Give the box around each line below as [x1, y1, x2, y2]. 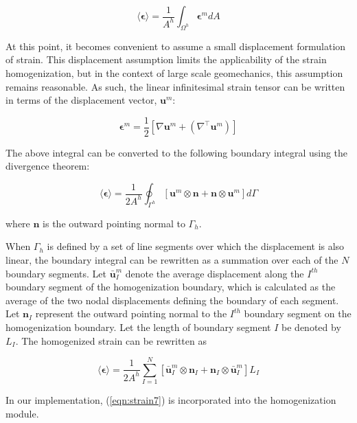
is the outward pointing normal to [43, 216, 185, 230]
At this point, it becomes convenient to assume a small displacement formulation [5, 38, 346, 53]
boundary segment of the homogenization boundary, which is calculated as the [5, 279, 336, 294]
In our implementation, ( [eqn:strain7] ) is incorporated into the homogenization [5, 393, 336, 407]
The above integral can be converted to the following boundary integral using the [5, 145, 348, 159]
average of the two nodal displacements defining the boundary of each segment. [5, 293, 339, 307]
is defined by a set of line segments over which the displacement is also [47, 239, 345, 253]
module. [5, 406, 39, 420]
